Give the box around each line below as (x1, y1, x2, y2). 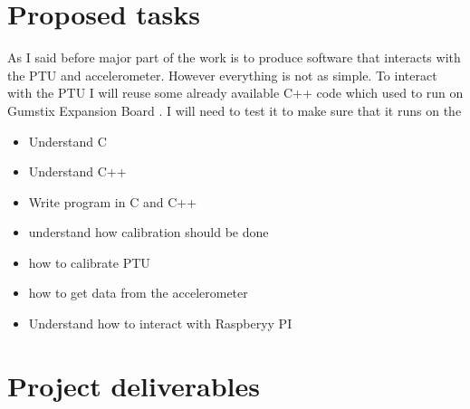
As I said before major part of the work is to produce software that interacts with (7, 48, 461, 67)
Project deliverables (7, 366, 260, 404)
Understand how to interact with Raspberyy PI (28, 314, 293, 333)
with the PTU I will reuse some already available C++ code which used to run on (7, 83, 464, 102)
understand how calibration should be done (28, 223, 269, 242)
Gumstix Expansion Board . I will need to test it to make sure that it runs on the (7, 100, 462, 119)
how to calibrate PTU (28, 252, 150, 271)
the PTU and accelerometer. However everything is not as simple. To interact (7, 65, 437, 84)
